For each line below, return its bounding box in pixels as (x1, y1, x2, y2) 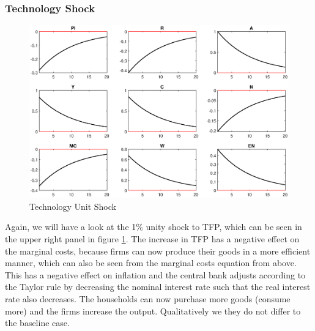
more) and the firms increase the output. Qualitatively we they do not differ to (5, 304, 301, 317)
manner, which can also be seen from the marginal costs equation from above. (5, 256, 297, 269)
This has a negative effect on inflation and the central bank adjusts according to (5, 268, 306, 281)
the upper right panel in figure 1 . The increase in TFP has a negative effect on (5, 232, 300, 245)
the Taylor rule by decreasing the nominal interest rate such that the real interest (5, 280, 311, 293)
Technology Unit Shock (29, 199, 116, 212)
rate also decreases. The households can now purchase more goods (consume (5, 292, 291, 305)
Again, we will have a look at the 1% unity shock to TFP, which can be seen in (5, 220, 302, 233)
